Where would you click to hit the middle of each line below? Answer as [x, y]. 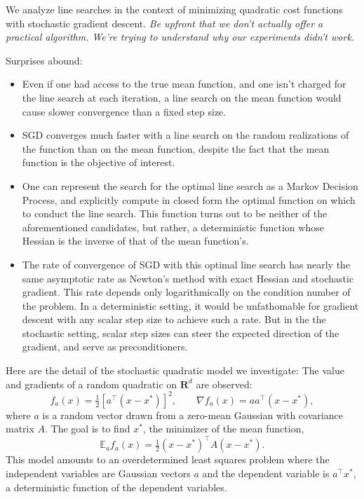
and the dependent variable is [266, 473]
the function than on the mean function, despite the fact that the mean [176, 148]
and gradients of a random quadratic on [92, 384]
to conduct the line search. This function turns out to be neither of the [175, 213]
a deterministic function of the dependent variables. [116, 487]
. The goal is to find [88, 429]
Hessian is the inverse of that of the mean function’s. [135, 241]
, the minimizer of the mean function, [223, 429]
